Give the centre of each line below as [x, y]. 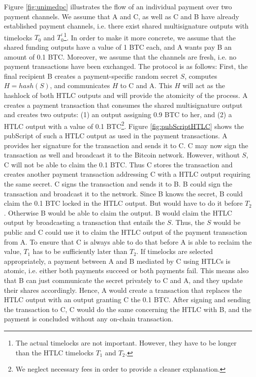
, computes [201, 76]
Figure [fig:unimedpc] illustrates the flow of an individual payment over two [118, 6]
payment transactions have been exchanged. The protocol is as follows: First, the [126, 66]
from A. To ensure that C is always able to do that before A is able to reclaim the [128, 241]
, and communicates [80, 85]
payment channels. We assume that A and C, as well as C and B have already [122, 16]
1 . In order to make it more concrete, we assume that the [150, 36]
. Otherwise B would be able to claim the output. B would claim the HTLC [118, 212]
